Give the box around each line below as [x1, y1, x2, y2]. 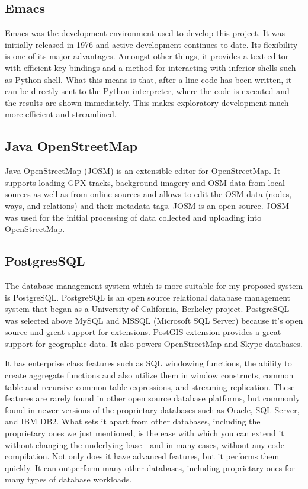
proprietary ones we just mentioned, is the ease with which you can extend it [5, 427, 284, 439]
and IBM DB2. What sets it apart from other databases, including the [5, 415, 261, 427]
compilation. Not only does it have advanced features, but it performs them [5, 450, 280, 462]
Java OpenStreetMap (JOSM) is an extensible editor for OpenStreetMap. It [5, 165, 281, 177]
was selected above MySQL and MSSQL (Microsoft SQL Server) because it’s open [5, 314, 303, 326]
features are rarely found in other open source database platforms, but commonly [5, 392, 300, 404]
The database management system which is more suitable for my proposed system [5, 279, 303, 291]
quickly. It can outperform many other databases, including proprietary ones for [5, 461, 295, 474]
